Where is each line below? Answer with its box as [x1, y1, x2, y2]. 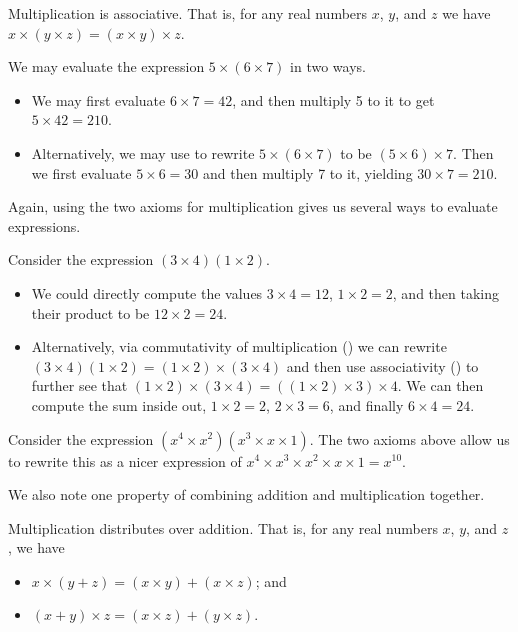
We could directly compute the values [31, 282, 263, 303]
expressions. [8, 215, 81, 236]
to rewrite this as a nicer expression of [8, 450, 242, 471]
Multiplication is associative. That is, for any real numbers [8, 3, 368, 23]
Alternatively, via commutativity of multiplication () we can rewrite [31, 336, 447, 357]
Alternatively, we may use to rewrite [31, 142, 255, 163]
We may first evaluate [31, 89, 166, 110]
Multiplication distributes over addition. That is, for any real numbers [8, 517, 438, 538]
